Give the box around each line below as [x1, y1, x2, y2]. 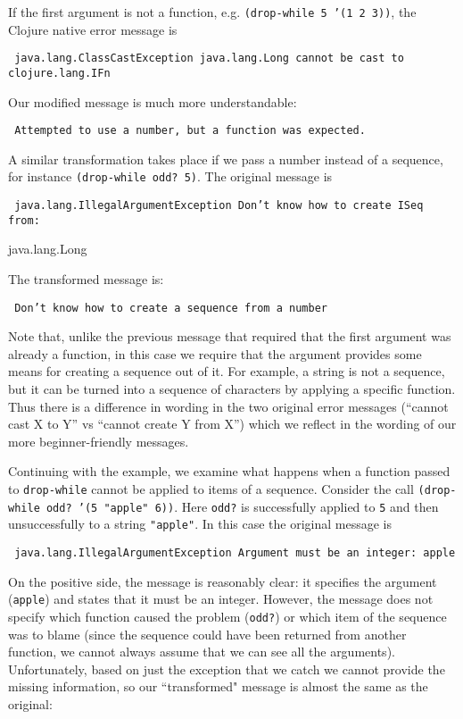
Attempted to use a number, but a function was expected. [14, 124, 366, 138]
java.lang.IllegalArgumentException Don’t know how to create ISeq [14, 199, 424, 213]
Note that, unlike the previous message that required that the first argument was [8, 327, 451, 346]
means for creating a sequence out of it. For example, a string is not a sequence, [8, 362, 445, 380]
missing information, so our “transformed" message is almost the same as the [8, 677, 428, 696]
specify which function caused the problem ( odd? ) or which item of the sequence [8, 606, 447, 625]
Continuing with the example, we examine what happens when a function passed [8, 462, 451, 481]
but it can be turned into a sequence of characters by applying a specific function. [8, 380, 456, 397]
